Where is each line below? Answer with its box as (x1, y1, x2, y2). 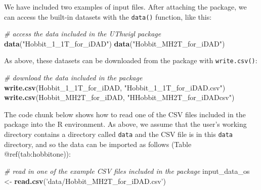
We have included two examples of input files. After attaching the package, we (4, 2, 247, 12)
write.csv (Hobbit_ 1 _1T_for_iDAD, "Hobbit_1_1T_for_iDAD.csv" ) (4, 82, 226, 92)
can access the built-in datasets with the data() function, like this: (4, 11, 212, 22)
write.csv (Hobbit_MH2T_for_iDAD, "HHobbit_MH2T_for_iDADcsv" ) (4, 92, 235, 103)
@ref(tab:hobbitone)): (4, 149, 71, 159)
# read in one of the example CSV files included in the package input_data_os (4, 165, 250, 176)
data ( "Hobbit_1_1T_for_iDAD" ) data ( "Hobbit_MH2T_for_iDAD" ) (4, 38, 225, 49)
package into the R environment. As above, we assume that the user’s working (4, 119, 247, 129)
